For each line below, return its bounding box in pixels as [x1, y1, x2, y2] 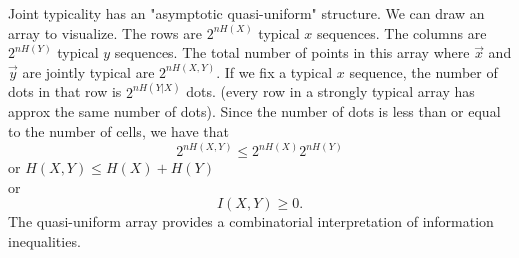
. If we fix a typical [216, 61, 333, 82]
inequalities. [8, 230, 81, 251]
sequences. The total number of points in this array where [114, 42, 470, 63]
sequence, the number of [349, 61, 498, 82]
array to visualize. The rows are [8, 22, 202, 43]
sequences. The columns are [316, 22, 487, 43]
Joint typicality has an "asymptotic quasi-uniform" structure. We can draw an [8, 3, 485, 23]
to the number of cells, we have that [8, 121, 229, 141]
